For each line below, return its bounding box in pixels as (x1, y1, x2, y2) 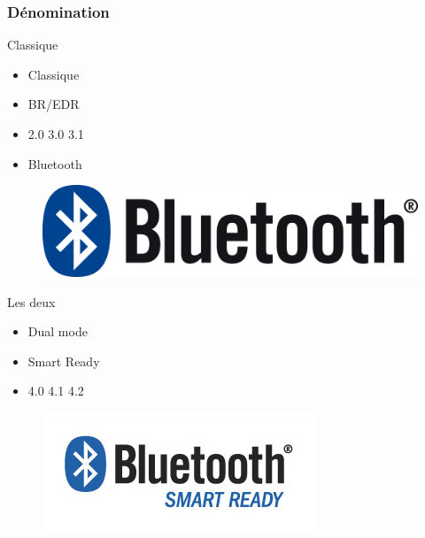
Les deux (7, 292, 56, 311)
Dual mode (27, 322, 88, 341)
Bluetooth (27, 154, 82, 173)
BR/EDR (27, 95, 80, 113)
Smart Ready (27, 351, 100, 370)
